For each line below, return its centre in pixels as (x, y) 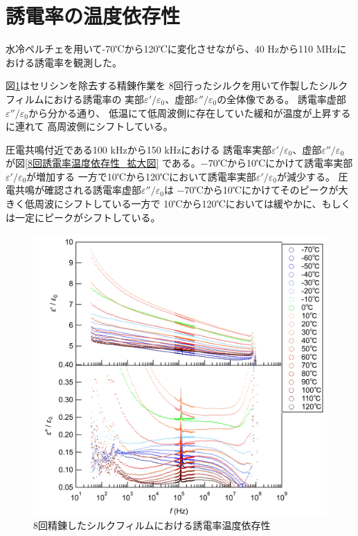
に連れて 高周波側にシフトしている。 (89, 126)
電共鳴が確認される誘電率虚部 (73, 190)
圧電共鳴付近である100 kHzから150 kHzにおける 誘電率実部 (139, 149)
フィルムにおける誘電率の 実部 (75, 99)
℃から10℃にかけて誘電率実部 (285, 163)
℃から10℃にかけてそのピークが (266, 190)
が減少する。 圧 (312, 176)
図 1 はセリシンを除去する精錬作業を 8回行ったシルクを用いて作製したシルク (177, 85)
